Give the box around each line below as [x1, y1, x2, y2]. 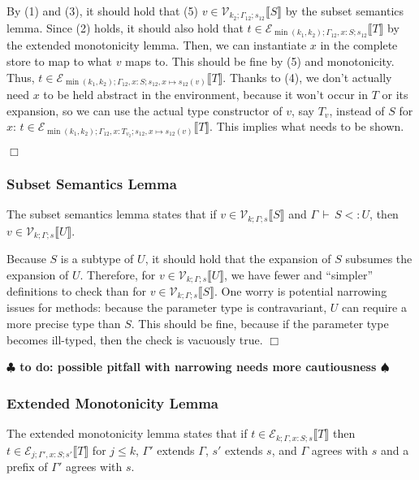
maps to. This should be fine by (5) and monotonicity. [125, 52, 395, 69]
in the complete [320, 37, 398, 54]
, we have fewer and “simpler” [224, 266, 374, 283]
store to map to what [6, 52, 112, 69]
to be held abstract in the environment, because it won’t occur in [43, 86, 369, 103]
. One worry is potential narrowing [214, 283, 387, 300]
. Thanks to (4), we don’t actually [222, 68, 392, 85]
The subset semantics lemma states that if [6, 205, 217, 223]
